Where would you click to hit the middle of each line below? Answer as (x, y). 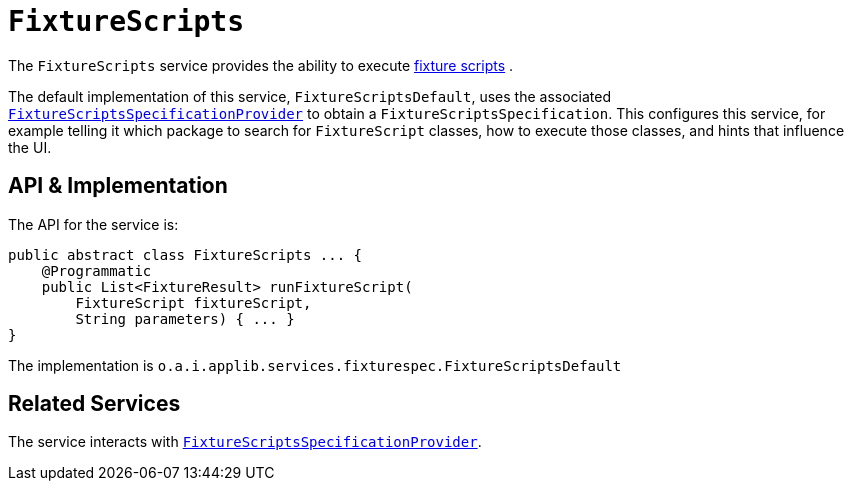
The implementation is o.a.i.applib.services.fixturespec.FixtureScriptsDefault (315, 365)
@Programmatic (96, 270)
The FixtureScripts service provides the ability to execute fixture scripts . (261, 65)
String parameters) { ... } (185, 318)
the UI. (30, 147)
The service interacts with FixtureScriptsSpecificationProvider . (245, 442)
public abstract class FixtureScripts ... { (185, 254)
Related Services (94, 404)
